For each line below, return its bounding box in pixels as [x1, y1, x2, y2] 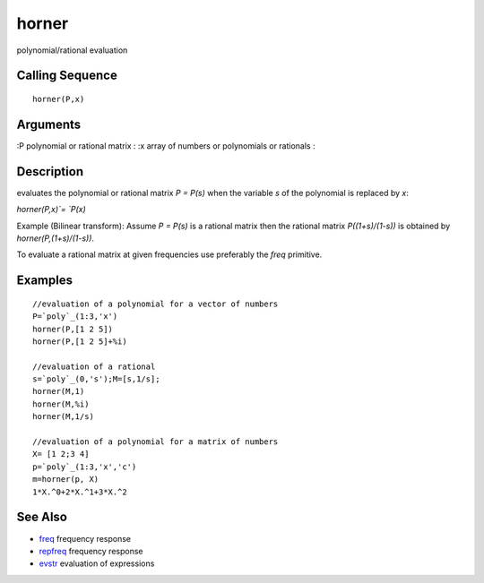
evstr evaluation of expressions [39, 558, 155, 569]
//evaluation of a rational [32, 361, 156, 372]
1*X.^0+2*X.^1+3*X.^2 [32, 486, 127, 497]
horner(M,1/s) [32, 412, 94, 422]
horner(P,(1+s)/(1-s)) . [16, 233, 94, 244]
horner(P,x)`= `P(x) [16, 204, 87, 215]
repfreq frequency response [39, 545, 143, 556]
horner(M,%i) [32, 399, 90, 409]
